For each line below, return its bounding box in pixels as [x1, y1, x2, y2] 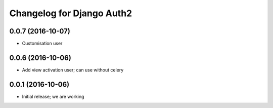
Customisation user [22, 41, 63, 47]
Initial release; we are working [22, 93, 84, 99]
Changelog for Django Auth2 [9, 8, 132, 19]
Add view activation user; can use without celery [22, 66, 124, 73]
